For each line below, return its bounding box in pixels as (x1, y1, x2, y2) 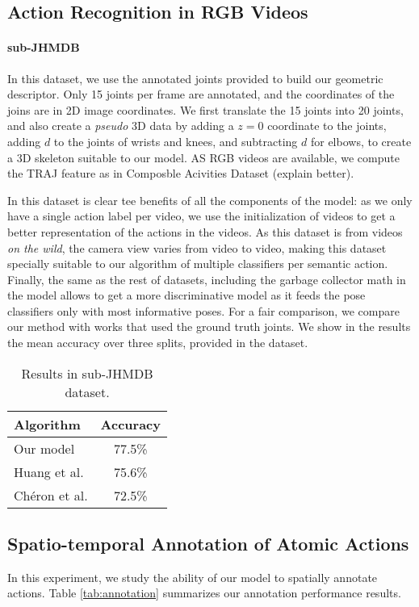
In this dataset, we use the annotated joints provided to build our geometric (7, 69, 383, 86)
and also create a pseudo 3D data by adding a (7, 117, 234, 134)
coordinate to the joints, (267, 117, 387, 134)
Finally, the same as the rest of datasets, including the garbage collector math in (7, 270, 406, 287)
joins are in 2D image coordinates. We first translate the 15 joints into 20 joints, (7, 101, 404, 118)
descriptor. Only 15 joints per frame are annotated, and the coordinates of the (7, 86, 395, 103)
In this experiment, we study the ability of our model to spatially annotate (7, 568, 378, 585)
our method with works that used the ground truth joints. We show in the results (7, 318, 411, 335)
